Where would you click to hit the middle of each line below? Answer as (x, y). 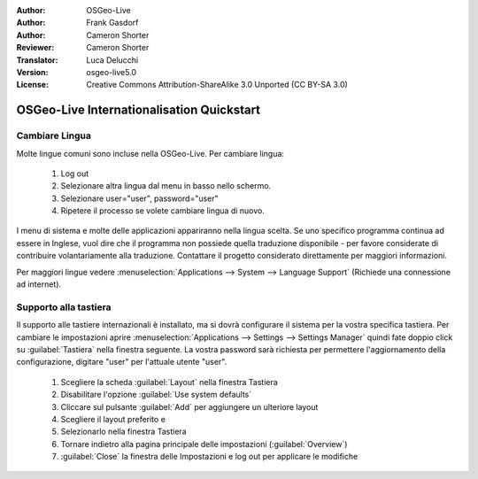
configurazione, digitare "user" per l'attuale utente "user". (122, 362)
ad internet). (39, 284)
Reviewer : (35, 48)
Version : (32, 72)
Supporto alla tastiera (64, 307)
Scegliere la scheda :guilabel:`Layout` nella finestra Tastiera (169, 382)
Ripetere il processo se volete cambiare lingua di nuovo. (162, 211)
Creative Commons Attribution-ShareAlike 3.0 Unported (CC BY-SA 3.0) (217, 85)
